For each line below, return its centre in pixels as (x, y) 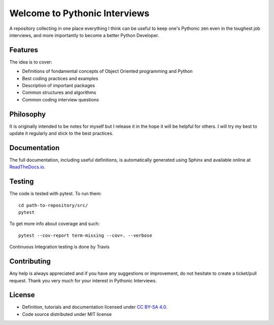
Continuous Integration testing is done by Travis (60, 247)
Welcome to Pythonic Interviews (79, 13)
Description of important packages (58, 86)
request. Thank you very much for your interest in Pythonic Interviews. (83, 280)
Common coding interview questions (60, 99)
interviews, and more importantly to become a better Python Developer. (84, 35)
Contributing (30, 261)
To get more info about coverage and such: (55, 224)
